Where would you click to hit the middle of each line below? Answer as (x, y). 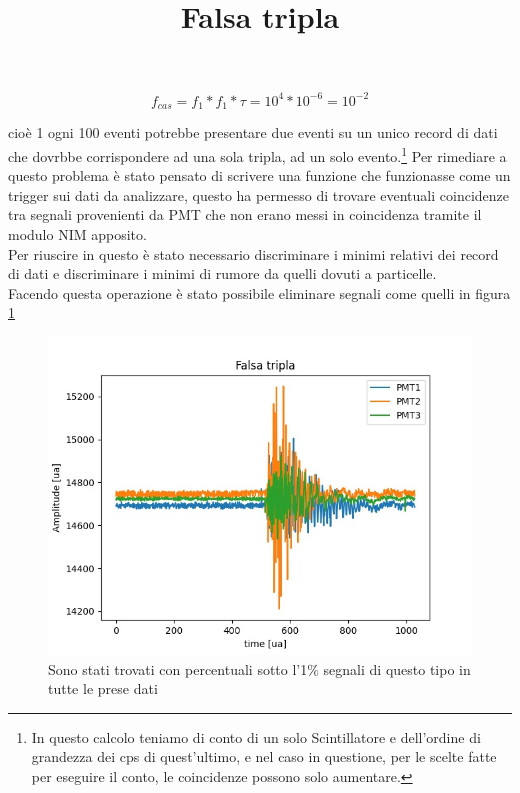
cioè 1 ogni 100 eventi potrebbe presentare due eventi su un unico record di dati (253, 132)
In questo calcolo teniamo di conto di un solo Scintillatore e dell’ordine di (256, 736)
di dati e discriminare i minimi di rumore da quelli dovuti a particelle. (222, 273)
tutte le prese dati (103, 688)
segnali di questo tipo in (397, 668)
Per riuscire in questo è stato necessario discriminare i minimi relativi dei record (253, 253)
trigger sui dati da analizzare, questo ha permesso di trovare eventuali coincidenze (259, 194)
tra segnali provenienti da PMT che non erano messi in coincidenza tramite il (245, 214)
